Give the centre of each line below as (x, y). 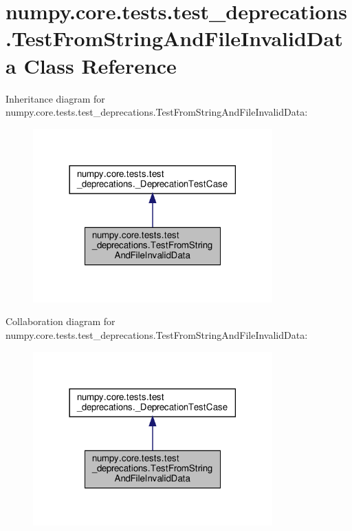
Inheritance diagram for (55, 98)
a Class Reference (91, 65)
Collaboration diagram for (60, 321)
